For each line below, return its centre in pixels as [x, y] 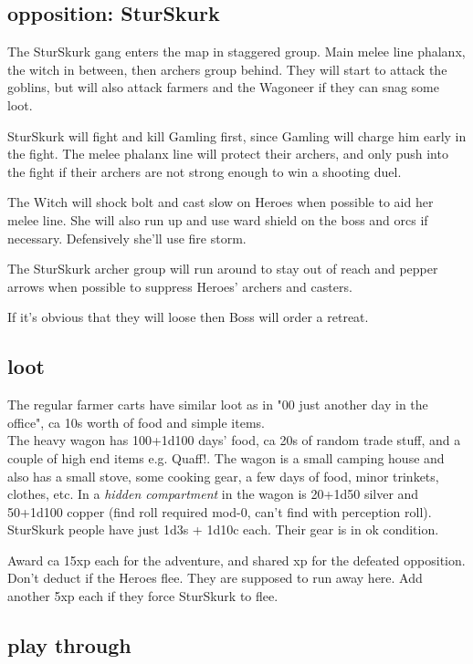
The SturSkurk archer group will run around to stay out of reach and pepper [223, 269]
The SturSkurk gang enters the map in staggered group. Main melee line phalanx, [236, 52]
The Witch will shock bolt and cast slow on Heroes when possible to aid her [221, 202]
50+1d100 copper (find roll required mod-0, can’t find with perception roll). [220, 511]
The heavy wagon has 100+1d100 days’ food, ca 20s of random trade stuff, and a [234, 440]
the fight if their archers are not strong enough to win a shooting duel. [205, 171]
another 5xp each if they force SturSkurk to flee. [143, 596]
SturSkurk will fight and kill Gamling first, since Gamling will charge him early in [237, 135]
